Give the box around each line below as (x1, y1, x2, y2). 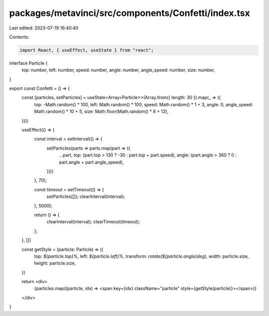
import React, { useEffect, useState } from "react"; (19, 47, 154, 53)
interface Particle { (9, 60, 48, 66)
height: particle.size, (34, 260, 76, 266)
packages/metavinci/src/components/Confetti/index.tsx (9, 7, 250, 18)
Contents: (9, 34, 29, 40)
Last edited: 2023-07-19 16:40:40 (9, 25, 79, 31)
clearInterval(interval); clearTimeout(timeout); (46, 219, 140, 225)
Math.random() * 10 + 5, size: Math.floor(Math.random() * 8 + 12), (34, 109, 169, 115)
